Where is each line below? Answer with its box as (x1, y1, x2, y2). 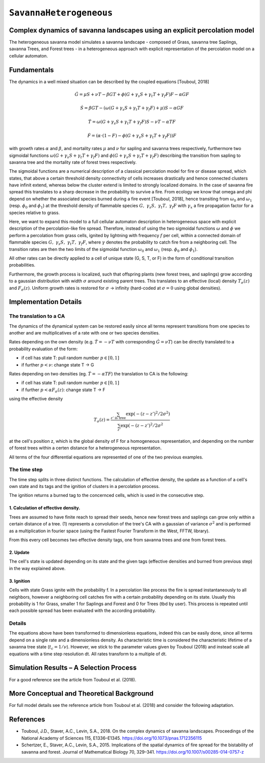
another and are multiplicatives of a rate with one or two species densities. (9, 330, 160, 336)
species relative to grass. (9, 210, 60, 215)
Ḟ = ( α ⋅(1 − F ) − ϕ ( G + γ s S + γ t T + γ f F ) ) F (87, 133, 177, 140)
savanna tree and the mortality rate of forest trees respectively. (9, 159, 137, 165)
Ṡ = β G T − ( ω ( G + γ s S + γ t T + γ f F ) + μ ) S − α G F (80, 105, 184, 112)
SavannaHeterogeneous (9, 7, 113, 18)
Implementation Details (9, 298, 82, 306)
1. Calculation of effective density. (9, 505, 80, 511)
